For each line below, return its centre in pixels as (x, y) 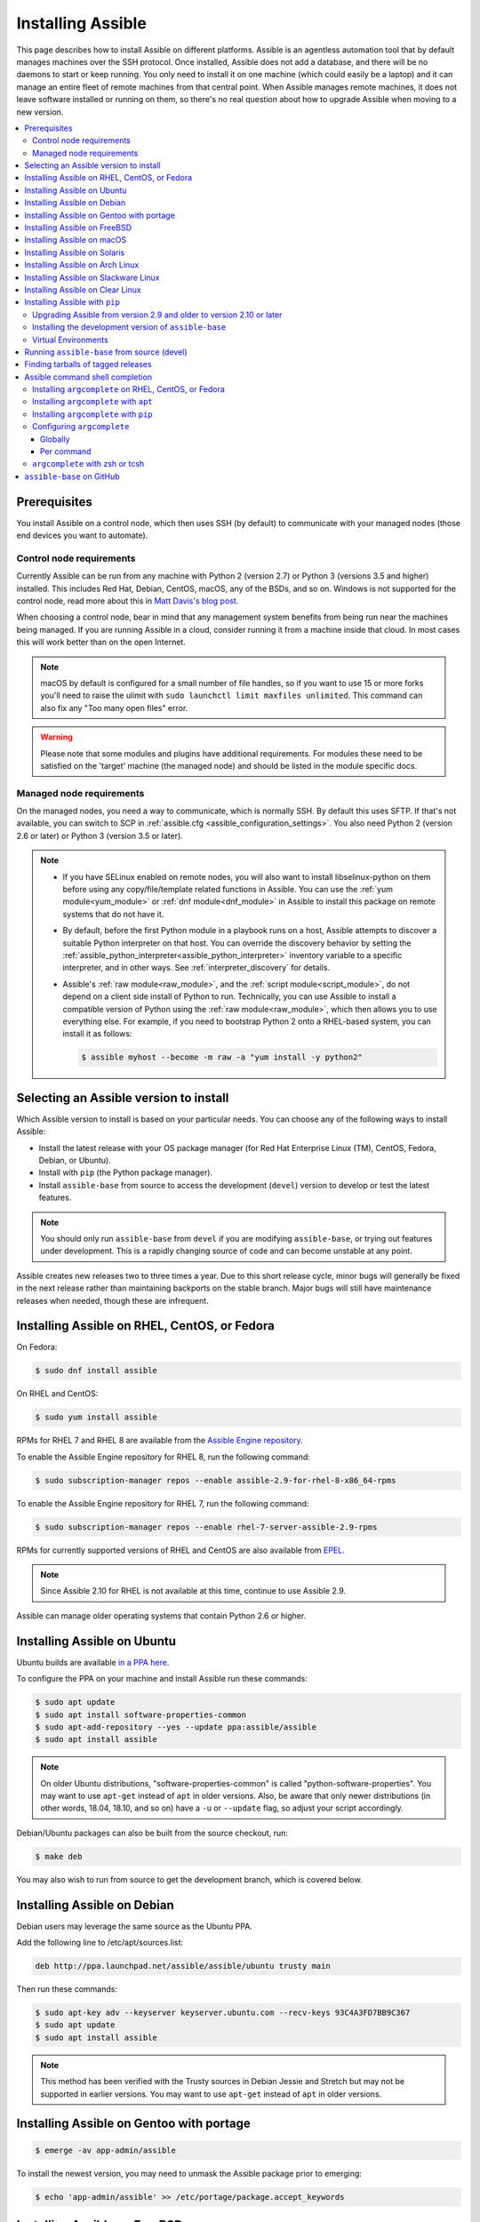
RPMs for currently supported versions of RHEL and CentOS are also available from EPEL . (181, 1550)
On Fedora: (37, 1347)
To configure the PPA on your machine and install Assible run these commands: (162, 1679)
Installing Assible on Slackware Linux (92, 277)
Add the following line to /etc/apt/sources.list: (100, 1943)
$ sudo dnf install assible (96, 1371)
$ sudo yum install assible (96, 1417)
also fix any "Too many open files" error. (114, 707)
